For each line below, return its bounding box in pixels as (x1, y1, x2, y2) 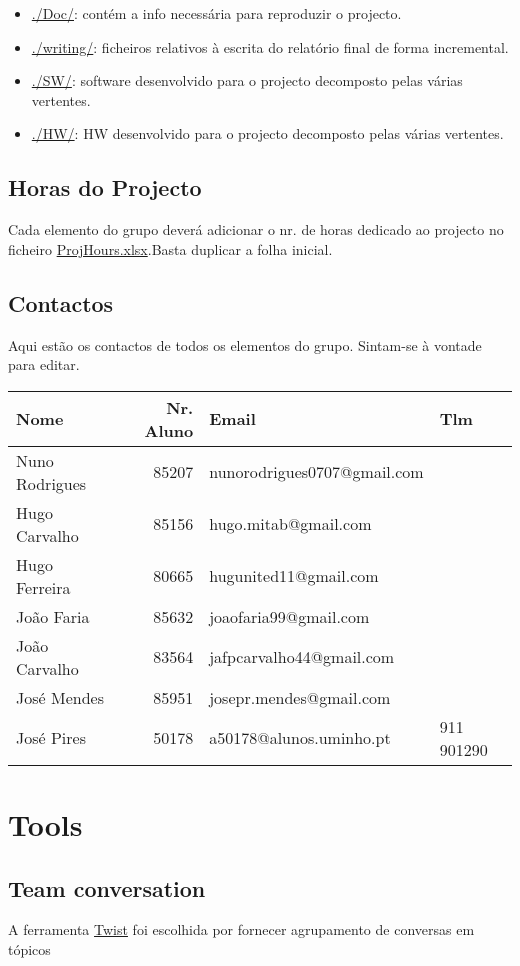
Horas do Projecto (8, 172, 202, 203)
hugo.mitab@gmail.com (209, 512, 372, 536)
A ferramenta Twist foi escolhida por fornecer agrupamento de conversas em (8, 919, 475, 940)
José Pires (16, 726, 86, 750)
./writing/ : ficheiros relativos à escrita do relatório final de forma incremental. (31, 36, 509, 57)
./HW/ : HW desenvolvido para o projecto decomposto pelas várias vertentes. (31, 123, 504, 144)
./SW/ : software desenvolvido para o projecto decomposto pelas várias (31, 70, 463, 91)
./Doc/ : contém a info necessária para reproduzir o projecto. (31, 3, 402, 23)
